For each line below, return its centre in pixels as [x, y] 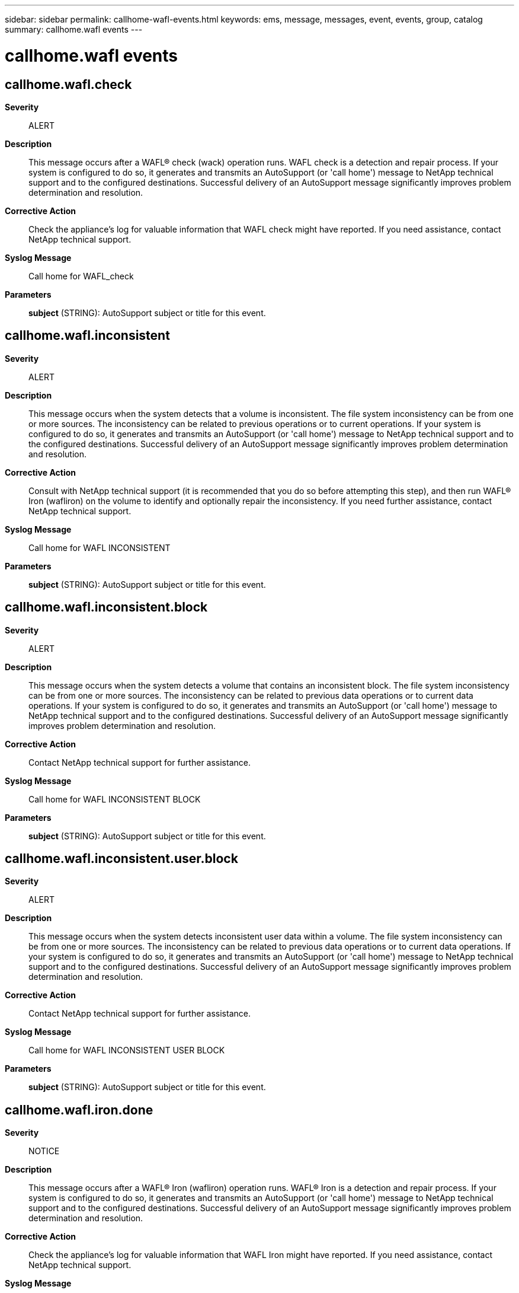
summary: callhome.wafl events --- [74, 29]
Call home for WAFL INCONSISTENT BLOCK [115, 799]
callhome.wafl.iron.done [79, 1110]
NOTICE [44, 1151]
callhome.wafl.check [68, 84]
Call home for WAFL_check [81, 276]
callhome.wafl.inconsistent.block [106, 607]
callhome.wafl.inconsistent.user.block [121, 859]
